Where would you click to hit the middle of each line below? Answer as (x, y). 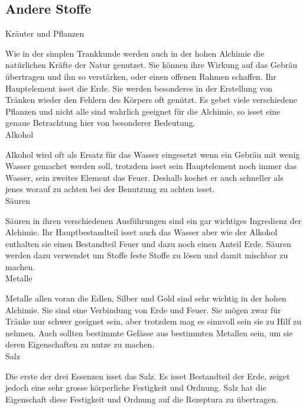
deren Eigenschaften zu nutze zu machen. (80, 344)
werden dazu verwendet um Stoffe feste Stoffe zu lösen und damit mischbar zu (147, 255)
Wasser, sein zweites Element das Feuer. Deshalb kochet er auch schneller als (144, 177)
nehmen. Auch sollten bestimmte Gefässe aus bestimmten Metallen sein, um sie (149, 332)
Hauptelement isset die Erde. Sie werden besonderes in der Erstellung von (139, 88)
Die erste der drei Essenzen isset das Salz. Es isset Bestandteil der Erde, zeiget (148, 376)
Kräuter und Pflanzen (45, 33)
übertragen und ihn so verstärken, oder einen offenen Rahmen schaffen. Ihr (141, 76)
